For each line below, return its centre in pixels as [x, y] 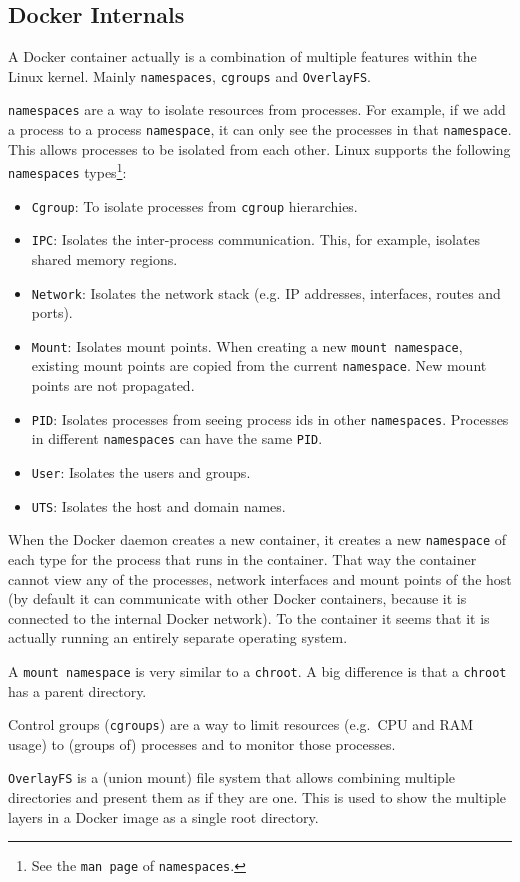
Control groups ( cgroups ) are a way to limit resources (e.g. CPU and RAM [241, 724]
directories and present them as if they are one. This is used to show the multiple [257, 797]
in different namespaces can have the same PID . [177, 438]
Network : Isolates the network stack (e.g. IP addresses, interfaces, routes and [266, 292]
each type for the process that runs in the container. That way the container [242, 559]
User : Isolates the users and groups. [141, 472]
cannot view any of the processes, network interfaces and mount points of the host [260, 578]
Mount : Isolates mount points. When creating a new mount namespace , [247, 345]
